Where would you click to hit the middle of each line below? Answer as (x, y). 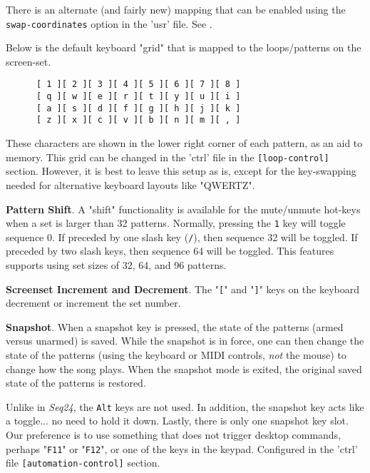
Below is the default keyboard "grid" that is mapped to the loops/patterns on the (184, 47)
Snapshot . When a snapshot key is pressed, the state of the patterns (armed (175, 326)
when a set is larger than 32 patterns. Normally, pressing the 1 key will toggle (176, 223)
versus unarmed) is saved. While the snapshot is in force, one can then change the (185, 341)
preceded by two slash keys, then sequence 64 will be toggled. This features (170, 251)
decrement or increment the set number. (93, 303)
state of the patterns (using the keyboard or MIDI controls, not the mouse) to (176, 355)
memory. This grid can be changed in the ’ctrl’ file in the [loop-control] (168, 157)
